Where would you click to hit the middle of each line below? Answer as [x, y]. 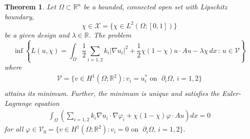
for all [14, 129]
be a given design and [37, 34]
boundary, [19, 16]
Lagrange [18, 103]
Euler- [231, 93]
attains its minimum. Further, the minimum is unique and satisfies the [112, 93]
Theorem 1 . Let [31, 6]
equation [47, 103]
